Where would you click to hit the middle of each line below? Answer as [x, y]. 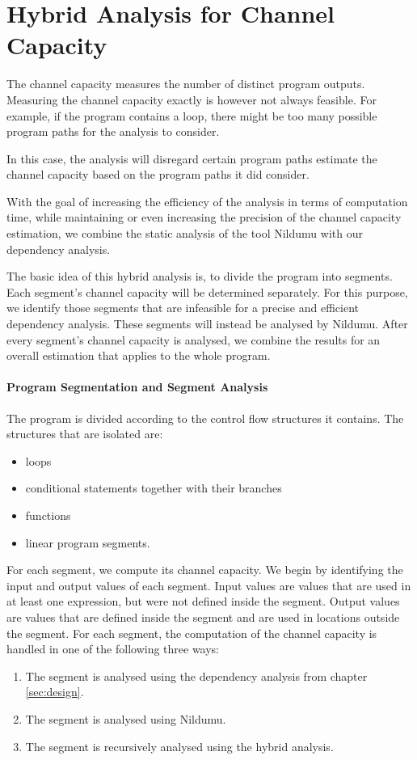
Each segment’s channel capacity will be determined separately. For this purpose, [207, 291]
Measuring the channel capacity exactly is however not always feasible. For [192, 99]
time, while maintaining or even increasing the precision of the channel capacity [204, 217]
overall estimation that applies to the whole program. [139, 355]
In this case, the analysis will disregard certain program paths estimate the [192, 158]
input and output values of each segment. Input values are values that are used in [209, 585]
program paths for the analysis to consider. [113, 131]
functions [48, 515]
